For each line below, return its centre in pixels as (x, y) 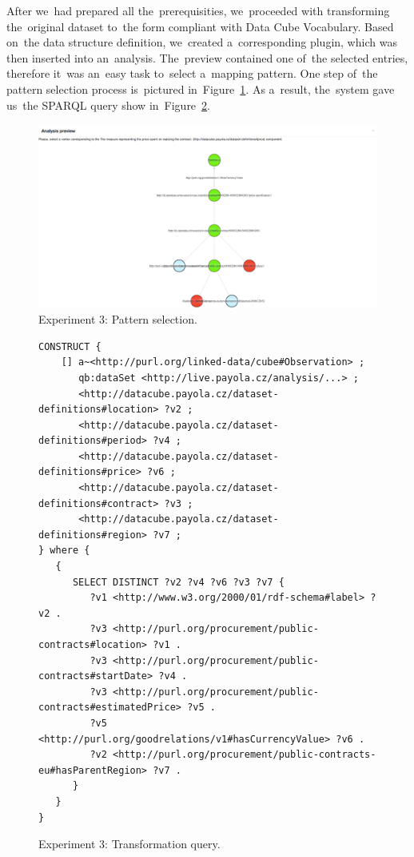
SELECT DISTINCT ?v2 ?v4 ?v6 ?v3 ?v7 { (178, 582)
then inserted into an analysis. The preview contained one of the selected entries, (207, 57)
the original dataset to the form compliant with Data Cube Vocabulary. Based (200, 26)
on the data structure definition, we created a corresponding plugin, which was (202, 42)
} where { (64, 551)
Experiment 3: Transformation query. (129, 844)
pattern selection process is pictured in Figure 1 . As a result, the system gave (201, 89)
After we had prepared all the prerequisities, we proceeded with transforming (198, 10)
